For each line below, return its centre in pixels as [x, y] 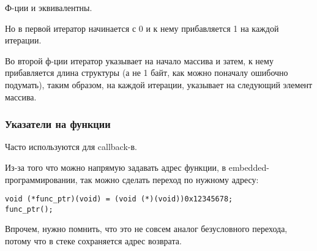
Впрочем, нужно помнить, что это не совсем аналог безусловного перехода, [146, 229]
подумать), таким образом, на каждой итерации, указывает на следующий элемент [159, 84]
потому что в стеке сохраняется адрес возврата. [93, 241]
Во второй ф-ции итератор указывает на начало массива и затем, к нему [139, 60]
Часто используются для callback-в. [71, 147]
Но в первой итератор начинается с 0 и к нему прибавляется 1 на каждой [142, 28]
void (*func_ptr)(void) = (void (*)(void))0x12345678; [119, 199]
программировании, [41, 179]
